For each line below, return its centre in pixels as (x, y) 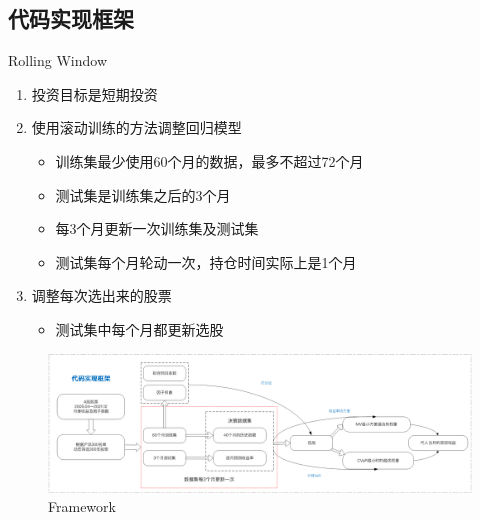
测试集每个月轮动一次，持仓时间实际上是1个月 (206, 261)
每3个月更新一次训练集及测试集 (157, 228)
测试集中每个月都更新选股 (139, 328)
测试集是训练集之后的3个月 (143, 194)
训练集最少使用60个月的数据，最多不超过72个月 (209, 160)
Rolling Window (57, 60)
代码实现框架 (71, 18)
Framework (82, 506)
